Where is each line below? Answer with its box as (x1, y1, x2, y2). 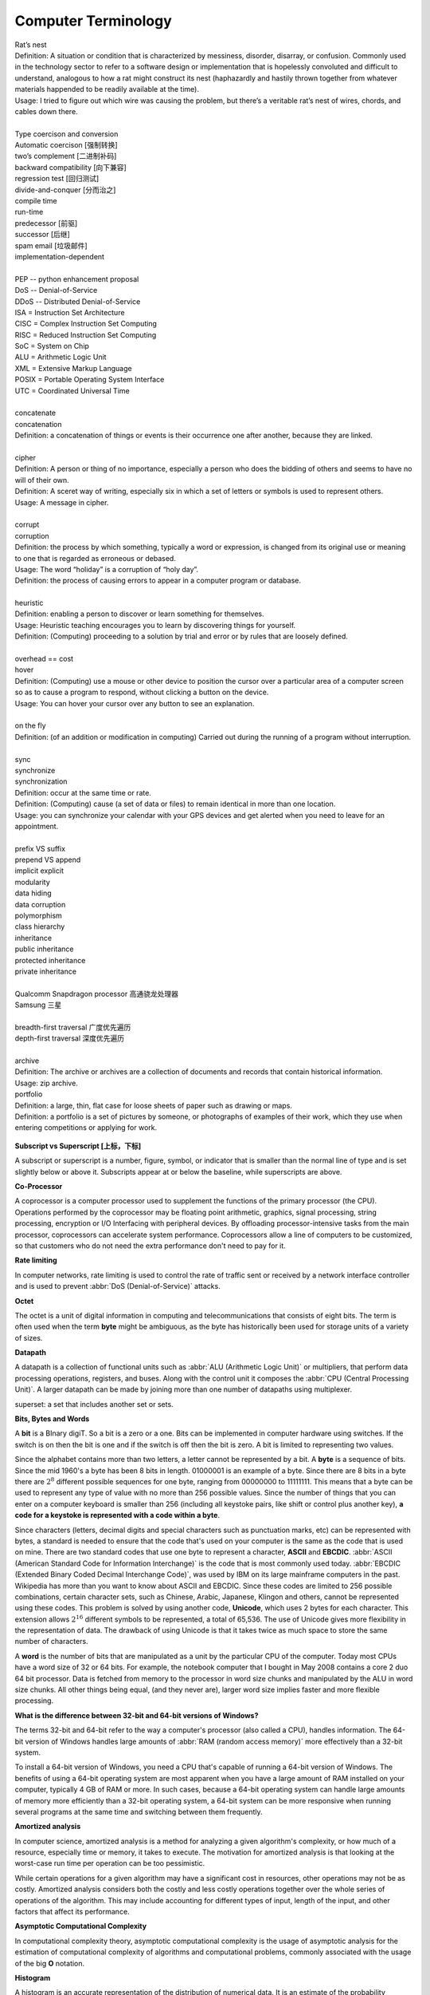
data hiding (14, 888, 52, 898)
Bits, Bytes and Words (14, 1414, 90, 1424)
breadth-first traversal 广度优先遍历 (14, 1022, 131, 1032)
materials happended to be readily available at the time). (14, 85, 199, 94)
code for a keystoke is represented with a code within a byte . (14, 1511, 221, 1520)
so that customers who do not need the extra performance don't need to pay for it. (14, 1241, 286, 1250)
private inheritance (14, 966, 77, 976)
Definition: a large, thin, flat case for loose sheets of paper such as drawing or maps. (14, 1100, 292, 1110)
